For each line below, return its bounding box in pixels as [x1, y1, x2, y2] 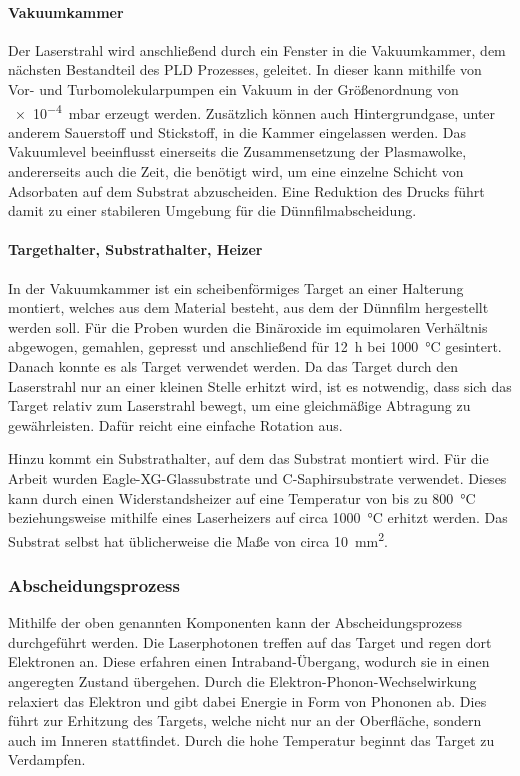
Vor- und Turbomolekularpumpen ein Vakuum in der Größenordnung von [8, 78, 459, 99]
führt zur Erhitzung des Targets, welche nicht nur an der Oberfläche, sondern [8, 710, 482, 731]
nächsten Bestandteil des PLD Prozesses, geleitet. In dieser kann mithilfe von [8, 59, 482, 80]
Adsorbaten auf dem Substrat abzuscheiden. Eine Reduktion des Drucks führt [8, 180, 485, 201]
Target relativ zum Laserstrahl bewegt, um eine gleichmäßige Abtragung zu [8, 395, 471, 416]
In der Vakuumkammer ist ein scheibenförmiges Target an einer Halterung [8, 277, 464, 298]
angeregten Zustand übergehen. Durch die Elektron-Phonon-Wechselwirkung [8, 670, 477, 691]
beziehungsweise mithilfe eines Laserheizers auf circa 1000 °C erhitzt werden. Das [8, 507, 508, 528]
